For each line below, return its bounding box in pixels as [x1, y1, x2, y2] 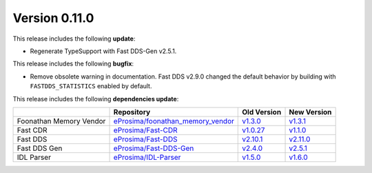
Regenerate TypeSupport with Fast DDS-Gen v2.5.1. [30, 47, 177, 55]
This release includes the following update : [12, 34, 136, 43]
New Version [289, 107, 332, 116]
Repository [113, 107, 151, 116]
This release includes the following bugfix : [12, 59, 134, 68]
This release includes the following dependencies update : [12, 94, 179, 103]
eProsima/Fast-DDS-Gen [113, 143, 194, 153]
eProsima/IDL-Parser [113, 152, 181, 162]
